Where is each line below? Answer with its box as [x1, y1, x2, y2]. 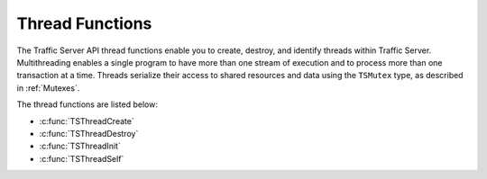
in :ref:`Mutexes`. [16, 82, 80, 94]
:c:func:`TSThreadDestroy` [39, 128, 139, 139]
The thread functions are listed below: [16, 99, 158, 110]
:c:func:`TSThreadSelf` [39, 153, 124, 164]
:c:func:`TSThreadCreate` [39, 115, 134, 126]
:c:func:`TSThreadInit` [39, 140, 121, 152]
